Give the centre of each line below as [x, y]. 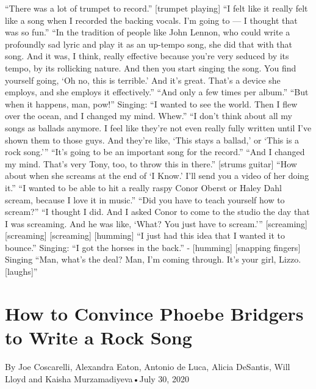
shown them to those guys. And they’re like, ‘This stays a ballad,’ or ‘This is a [152, 140]
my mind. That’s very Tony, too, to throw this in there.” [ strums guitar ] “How [151, 163]
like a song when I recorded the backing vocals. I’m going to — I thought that [151, 20]
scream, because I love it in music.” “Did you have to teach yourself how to [145, 199]
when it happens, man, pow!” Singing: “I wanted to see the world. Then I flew [151, 104]
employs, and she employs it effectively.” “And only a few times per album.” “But [157, 92]
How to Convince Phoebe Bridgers [154, 313]
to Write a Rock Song [99, 337]
